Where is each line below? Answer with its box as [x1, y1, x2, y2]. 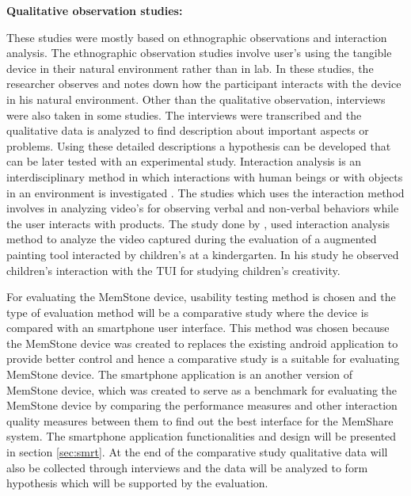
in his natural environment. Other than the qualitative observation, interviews [6, 90, 386, 107]
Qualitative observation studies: [6, 2, 183, 18]
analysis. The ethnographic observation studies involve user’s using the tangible [6, 44, 392, 61]
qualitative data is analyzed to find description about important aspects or [6, 122, 369, 139]
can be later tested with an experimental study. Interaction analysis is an [6, 153, 362, 170]
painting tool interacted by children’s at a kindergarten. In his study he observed [6, 246, 399, 262]
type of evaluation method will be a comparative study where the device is [6, 303, 369, 320]
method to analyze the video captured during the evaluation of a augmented [6, 231, 377, 247]
